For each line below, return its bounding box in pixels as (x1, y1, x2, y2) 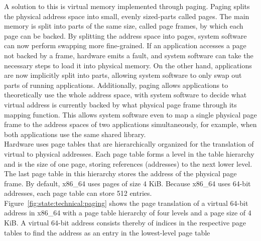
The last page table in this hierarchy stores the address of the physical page (4, 168, 237, 179)
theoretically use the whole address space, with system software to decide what (4, 89, 247, 100)
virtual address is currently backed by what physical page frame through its (4, 99, 237, 109)
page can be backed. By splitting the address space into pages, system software (4, 30, 247, 41)
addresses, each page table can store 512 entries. (4, 188, 152, 198)
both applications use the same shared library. (4, 129, 146, 139)
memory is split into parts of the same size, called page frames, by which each (4, 21, 243, 31)
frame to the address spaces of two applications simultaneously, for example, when (4, 119, 257, 130)
